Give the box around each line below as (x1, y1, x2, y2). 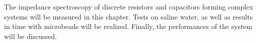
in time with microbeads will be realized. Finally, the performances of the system (4, 21, 252, 31)
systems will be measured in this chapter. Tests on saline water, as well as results (4, 11, 253, 21)
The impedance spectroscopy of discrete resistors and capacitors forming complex (4, 1, 253, 11)
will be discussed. (4, 30, 57, 41)
